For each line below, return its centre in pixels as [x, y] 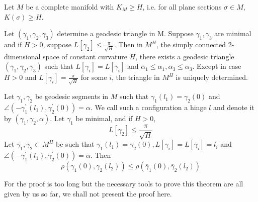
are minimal [233, 33]
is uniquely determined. [212, 77]
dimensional [22, 56]
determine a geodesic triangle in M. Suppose [125, 33]
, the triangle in [136, 77]
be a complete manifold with [70, 7]
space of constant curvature [85, 56]
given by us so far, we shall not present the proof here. [88, 194]
